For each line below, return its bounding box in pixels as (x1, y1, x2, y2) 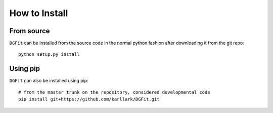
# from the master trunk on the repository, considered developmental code (18, 89, 210, 95)
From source (9, 27, 50, 35)
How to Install (9, 8, 68, 19)
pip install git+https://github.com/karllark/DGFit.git (18, 96, 160, 102)
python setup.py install (18, 52, 80, 57)
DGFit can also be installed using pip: (9, 78, 88, 84)
